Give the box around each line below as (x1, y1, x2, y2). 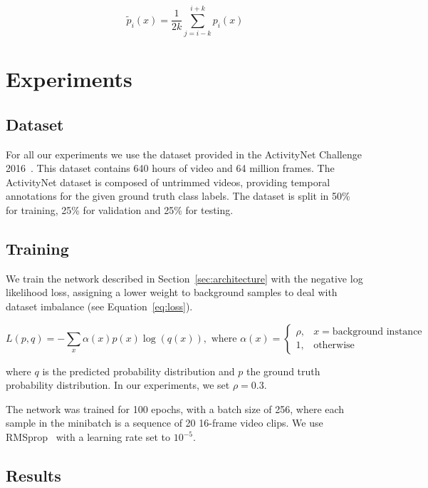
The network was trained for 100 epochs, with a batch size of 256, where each (6, 401, 345, 416)
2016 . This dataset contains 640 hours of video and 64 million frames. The (6, 161, 335, 176)
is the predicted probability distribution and (42, 363, 235, 378)
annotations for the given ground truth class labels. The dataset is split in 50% (6, 188, 350, 203)
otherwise (313, 340, 355, 351)
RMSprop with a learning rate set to (6, 429, 171, 444)
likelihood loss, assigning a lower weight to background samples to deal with (6, 285, 338, 300)
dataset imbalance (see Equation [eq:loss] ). (6, 299, 193, 314)
